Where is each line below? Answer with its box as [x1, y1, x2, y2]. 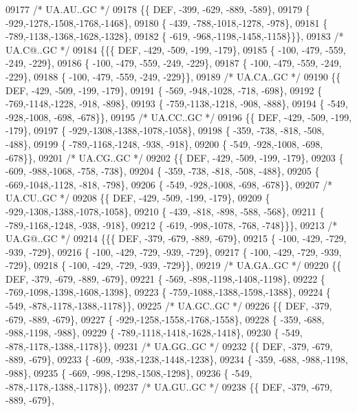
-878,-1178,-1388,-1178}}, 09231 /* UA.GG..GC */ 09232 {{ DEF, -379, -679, [6, 338, 333, 353]
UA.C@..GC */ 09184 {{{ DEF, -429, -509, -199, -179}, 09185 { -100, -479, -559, [6, 42, 346, 56]
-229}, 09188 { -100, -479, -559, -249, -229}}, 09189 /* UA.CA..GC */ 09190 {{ [6, 69, 341, 83]
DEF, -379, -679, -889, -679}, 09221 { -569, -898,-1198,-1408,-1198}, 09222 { [6, 271, 325, 285]
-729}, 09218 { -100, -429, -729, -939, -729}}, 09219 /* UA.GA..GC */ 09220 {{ [6, 258, 342, 272]
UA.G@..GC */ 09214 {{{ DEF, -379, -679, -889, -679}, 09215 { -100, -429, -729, [6, 231, 347, 246]
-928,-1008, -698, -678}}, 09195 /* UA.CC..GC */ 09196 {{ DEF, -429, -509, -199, [6, 109, 352, 124]
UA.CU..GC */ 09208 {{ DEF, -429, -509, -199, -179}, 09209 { [6, 191, 270, 205]
